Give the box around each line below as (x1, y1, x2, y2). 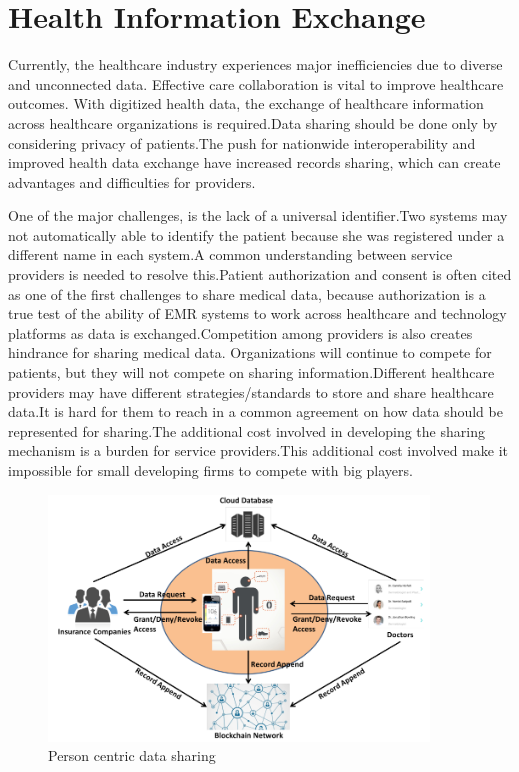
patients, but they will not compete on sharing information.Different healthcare (8, 362, 495, 383)
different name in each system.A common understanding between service (8, 244, 453, 265)
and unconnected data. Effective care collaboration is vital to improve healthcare (8, 73, 504, 94)
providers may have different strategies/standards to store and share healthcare (8, 381, 494, 402)
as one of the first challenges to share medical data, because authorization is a (8, 283, 486, 304)
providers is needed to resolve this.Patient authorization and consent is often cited (8, 264, 512, 285)
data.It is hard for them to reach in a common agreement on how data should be (8, 401, 503, 422)
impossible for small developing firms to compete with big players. (8, 460, 413, 480)
